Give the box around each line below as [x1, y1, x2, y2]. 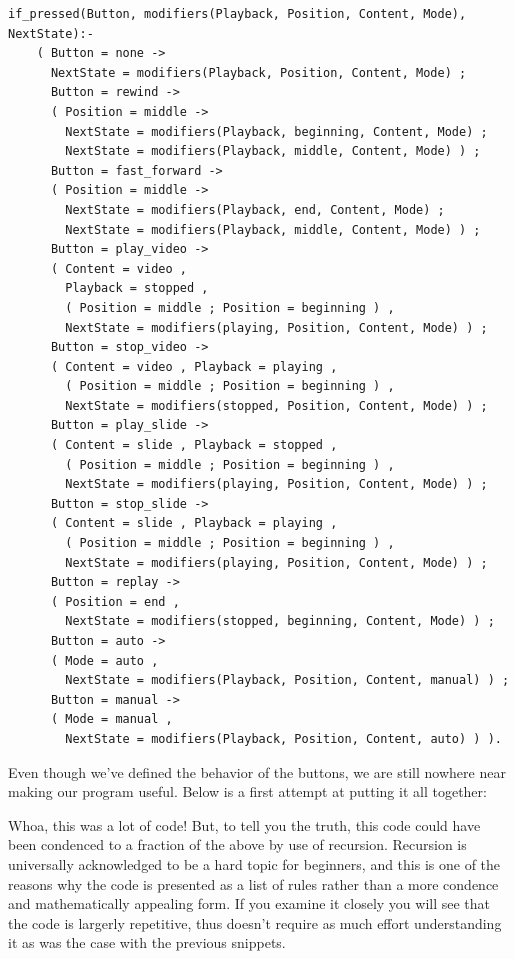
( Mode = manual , [50, 712, 173, 727]
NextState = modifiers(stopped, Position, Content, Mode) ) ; [65, 398, 488, 413]
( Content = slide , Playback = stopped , [50, 438, 338, 453]
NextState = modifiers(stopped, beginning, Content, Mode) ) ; [65, 614, 495, 629]
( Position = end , [50, 594, 180, 609]
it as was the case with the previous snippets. [8, 932, 286, 953]
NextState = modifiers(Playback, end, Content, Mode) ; [65, 202, 445, 217]
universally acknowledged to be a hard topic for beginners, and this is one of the [8, 853, 501, 874]
